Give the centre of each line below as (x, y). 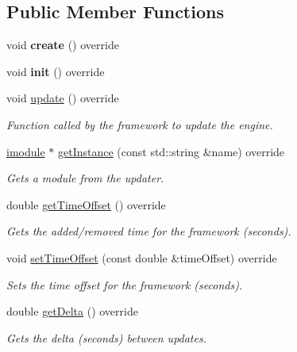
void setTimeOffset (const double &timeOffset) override (142, 257)
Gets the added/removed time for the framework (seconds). (149, 231)
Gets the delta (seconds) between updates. (106, 337)
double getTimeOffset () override (86, 204)
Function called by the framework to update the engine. (140, 124)
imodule (26, 151)
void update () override (63, 98)
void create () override (63, 45)
